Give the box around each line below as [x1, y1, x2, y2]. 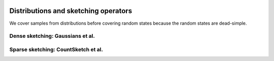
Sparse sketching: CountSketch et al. [9, 46, 104, 53]
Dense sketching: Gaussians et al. [9, 33, 95, 40]
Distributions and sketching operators [9, 7, 132, 15]
